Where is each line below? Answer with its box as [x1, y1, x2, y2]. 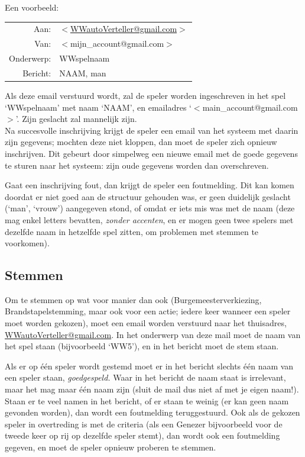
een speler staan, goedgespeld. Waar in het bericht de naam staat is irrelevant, [5, 371, 286, 384]
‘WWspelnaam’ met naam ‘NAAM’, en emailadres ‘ [5, 101, 192, 113]
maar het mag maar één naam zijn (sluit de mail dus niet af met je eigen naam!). [5, 383, 299, 395]
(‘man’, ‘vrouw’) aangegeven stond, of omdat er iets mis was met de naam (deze [5, 202, 295, 214]
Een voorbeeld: [5, 1, 59, 13]
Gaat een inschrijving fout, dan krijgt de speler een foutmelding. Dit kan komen [5, 179, 294, 191]
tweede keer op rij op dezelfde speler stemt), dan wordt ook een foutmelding [5, 429, 280, 442]
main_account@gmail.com [202, 101, 298, 113]
